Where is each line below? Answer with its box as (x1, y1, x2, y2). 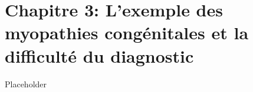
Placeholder (5, 77, 47, 90)
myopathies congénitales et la (5, 21, 249, 45)
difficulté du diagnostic (5, 43, 194, 67)
